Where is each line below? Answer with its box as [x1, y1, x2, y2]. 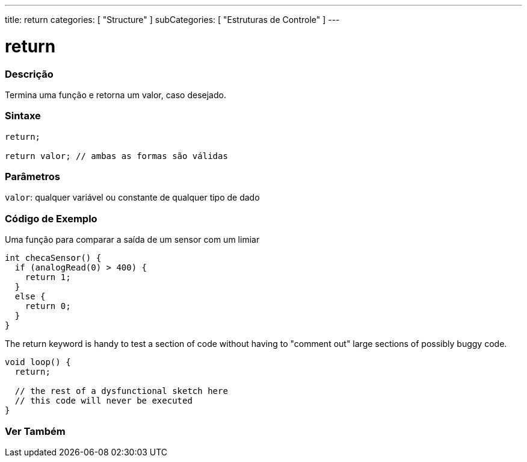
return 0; [25, 301, 71, 311]
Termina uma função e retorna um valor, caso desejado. [5, 89, 226, 100]
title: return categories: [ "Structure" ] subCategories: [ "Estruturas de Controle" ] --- [5, 14, 340, 25]
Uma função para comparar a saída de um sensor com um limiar [5, 234, 260, 245]
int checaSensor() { [5, 253, 102, 263]
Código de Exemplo [5, 212, 97, 225]
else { [14, 292, 46, 302]
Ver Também [5, 425, 66, 437]
